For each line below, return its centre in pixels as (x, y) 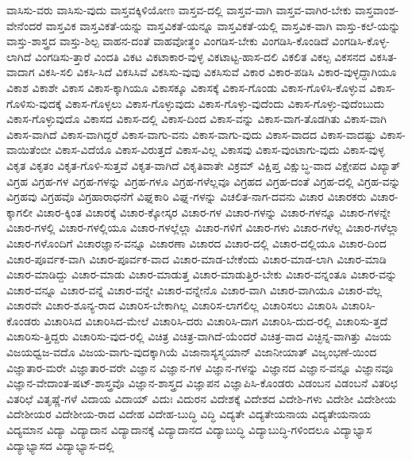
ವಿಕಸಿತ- (383, 56)
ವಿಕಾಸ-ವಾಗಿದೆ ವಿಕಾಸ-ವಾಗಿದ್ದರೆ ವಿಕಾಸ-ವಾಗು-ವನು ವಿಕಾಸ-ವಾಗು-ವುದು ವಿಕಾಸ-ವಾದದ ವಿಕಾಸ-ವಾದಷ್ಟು (191, 134)
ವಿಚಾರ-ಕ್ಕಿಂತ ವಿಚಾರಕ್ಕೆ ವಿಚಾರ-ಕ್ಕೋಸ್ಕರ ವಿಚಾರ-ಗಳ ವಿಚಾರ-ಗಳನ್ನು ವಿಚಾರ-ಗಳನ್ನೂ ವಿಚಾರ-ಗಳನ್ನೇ (213, 211)
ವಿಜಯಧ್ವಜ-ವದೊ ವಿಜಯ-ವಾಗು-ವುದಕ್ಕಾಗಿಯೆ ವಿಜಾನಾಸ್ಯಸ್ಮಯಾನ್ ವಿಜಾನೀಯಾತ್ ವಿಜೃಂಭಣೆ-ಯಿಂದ (192, 352)
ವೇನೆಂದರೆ (25, 25)
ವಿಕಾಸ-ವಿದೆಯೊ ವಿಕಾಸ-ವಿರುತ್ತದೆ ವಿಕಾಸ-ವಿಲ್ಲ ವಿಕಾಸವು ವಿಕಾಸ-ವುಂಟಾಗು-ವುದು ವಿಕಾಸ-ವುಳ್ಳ (220, 150)
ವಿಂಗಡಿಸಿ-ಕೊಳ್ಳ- (361, 41)
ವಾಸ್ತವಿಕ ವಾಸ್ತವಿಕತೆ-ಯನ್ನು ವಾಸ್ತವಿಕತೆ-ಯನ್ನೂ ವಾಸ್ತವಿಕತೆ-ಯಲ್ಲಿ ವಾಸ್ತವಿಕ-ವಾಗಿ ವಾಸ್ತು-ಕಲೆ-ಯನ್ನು (223, 25)
